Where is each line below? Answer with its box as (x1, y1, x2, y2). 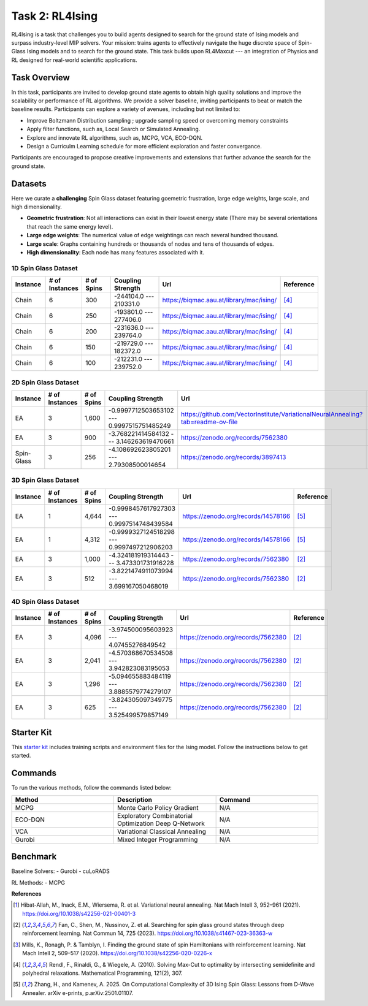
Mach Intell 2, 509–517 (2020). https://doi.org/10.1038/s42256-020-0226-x (22, 950, 213, 957)
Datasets (11, 178, 47, 189)
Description (117, 795, 153, 804)
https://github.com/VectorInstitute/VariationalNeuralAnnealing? (181, 410, 363, 418)
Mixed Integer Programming (117, 835, 198, 844)
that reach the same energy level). (26, 223, 113, 230)
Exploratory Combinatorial (117, 811, 193, 820)
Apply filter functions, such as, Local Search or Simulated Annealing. (26, 126, 201, 133)
